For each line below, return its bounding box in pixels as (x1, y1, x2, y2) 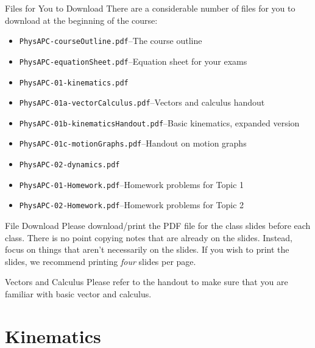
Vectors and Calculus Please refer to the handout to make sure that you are (5, 275, 288, 288)
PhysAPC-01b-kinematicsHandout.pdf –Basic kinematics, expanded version (19, 116, 300, 129)
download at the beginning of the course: (5, 13, 158, 26)
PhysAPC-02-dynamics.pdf (19, 161, 120, 170)
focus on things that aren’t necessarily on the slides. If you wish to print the (5, 243, 289, 256)
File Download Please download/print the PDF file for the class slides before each (5, 219, 311, 232)
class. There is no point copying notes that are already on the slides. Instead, (5, 231, 292, 244)
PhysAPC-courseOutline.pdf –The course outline (19, 34, 202, 47)
